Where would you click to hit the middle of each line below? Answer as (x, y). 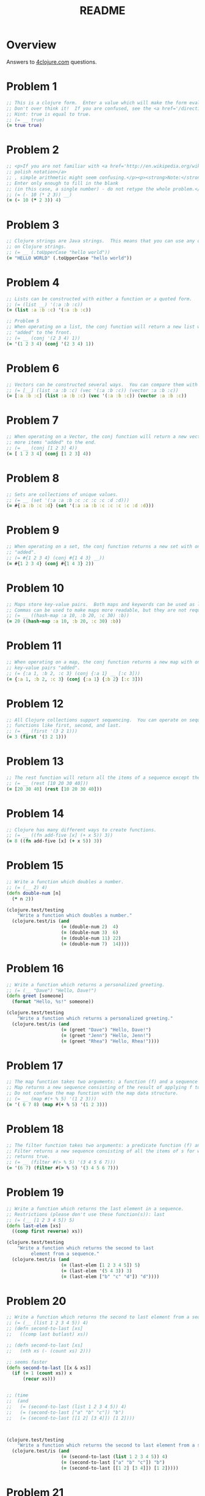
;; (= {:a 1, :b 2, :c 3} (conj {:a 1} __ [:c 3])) (73, 673)
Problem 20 (36, 1301)
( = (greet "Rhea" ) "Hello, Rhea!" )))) (110, 1041)
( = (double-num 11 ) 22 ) (91, 938)
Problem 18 (35, 1129)
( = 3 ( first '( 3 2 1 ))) (37, 737)
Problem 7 (33, 420)
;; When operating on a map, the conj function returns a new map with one (105, 662)
